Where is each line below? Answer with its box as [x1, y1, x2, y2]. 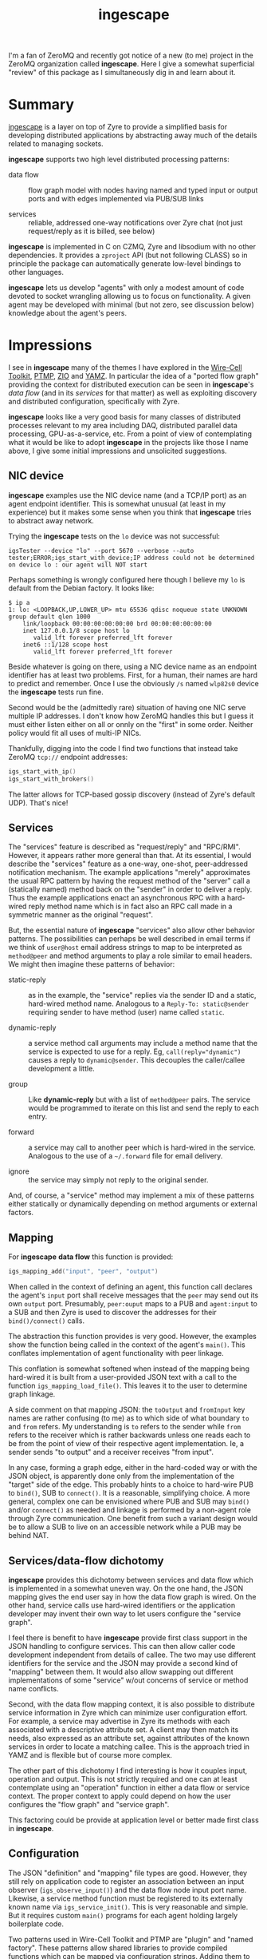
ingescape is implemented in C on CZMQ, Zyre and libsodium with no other [8, 242, 257, 252]
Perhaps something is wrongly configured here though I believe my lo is [8, 574, 245, 584]
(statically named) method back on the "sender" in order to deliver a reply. [8, 884, 253, 894]
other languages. [8, 268, 65, 277]
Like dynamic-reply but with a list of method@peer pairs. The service [28, 1095, 251, 1104]
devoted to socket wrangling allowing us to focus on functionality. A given [8, 292, 251, 301]
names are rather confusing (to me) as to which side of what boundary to [8, 1413, 249, 1423]
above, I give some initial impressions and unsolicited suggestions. [8, 446, 227, 456]
